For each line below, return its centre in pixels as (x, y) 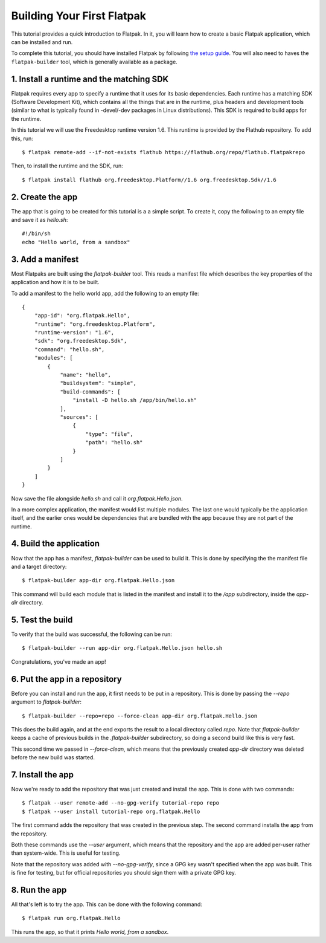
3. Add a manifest (45, 259)
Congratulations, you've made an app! (59, 661)
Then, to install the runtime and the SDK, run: (67, 166)
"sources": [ (79, 417)
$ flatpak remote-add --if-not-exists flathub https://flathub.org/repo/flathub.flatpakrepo (164, 152)
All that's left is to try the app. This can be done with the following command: (107, 904)
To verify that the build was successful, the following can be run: (91, 634)
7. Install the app (42, 775)
